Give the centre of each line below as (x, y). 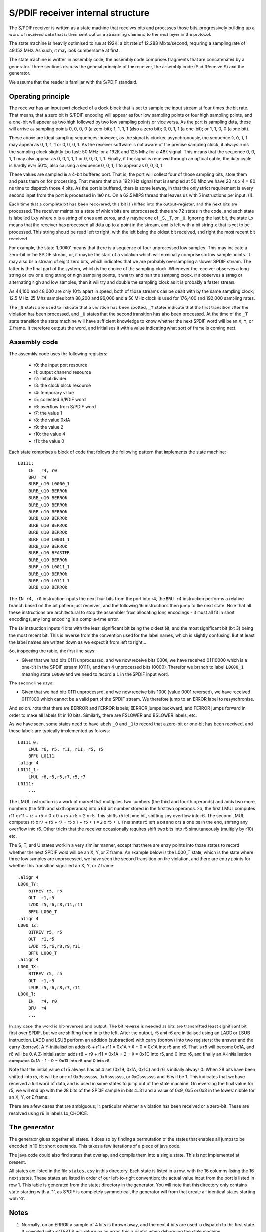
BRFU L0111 (41, 756)
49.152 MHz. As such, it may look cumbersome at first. (65, 50)
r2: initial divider (50, 378)
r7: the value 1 (48, 413)
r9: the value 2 (49, 427)
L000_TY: (28, 884)
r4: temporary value (54, 392)
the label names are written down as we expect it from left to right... (78, 642)
